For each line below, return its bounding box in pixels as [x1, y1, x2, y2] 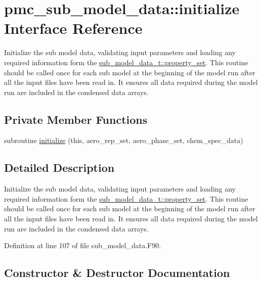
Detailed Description [4, 160, 115, 175]
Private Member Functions [4, 111, 148, 127]
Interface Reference [4, 18, 143, 38]
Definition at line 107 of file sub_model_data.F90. [4, 240, 161, 251]
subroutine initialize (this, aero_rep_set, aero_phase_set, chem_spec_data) [4, 135, 243, 146]
